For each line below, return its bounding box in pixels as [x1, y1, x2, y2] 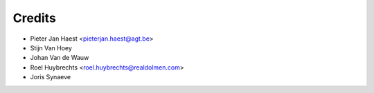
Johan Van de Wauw [30, 54, 89, 62]
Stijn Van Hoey [30, 43, 73, 52]
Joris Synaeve [30, 73, 71, 81]
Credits [12, 10, 57, 25]
